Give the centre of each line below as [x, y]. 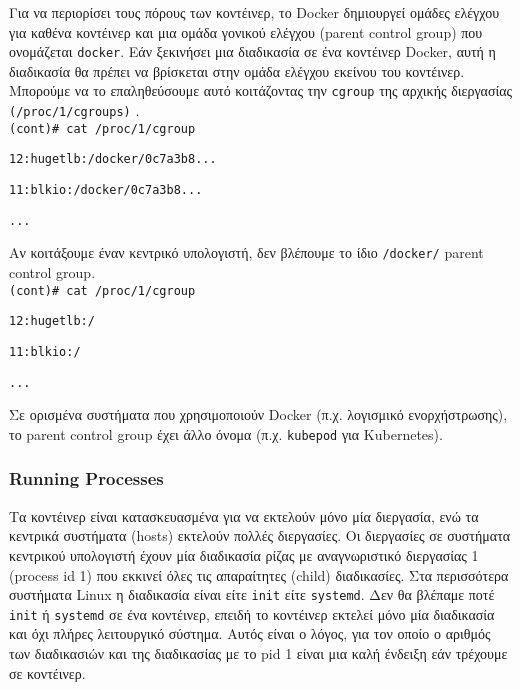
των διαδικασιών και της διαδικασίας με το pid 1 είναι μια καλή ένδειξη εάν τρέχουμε [258, 653]
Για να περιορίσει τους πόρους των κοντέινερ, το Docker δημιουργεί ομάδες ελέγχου [254, 12]
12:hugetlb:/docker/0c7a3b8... [113, 159]
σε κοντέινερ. [47, 672]
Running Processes [86, 478]
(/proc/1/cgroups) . [74, 110]
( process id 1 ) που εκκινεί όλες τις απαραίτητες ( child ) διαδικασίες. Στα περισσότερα [259, 574]
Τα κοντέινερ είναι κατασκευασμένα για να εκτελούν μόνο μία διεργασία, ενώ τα [244, 515]
